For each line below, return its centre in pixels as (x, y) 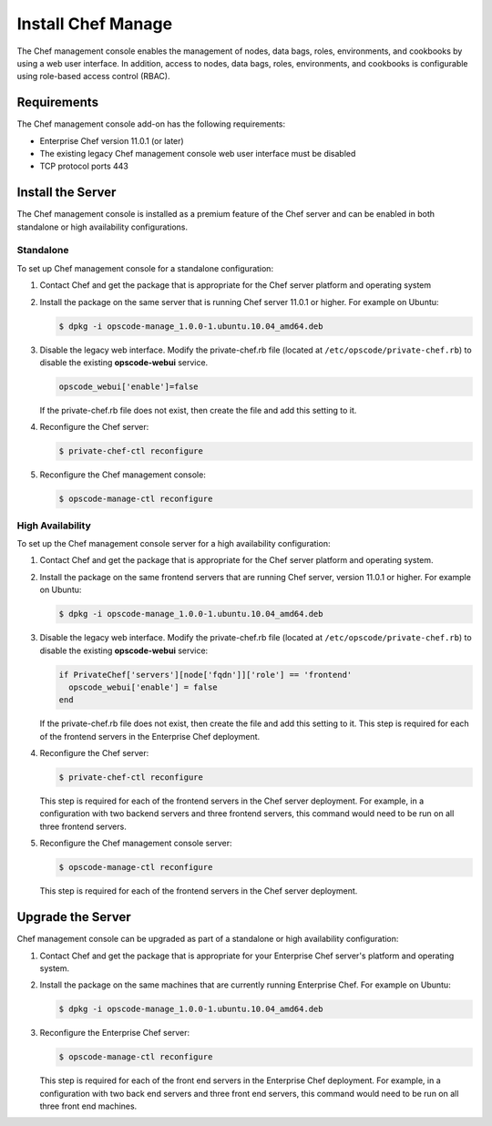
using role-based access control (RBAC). (93, 77)
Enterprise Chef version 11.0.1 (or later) (112, 140)
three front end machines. (88, 1106)
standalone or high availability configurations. (102, 227)
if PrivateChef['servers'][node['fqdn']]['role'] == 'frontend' (205, 675)
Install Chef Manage (95, 24)
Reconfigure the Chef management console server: (136, 844)
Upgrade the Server (74, 917)
